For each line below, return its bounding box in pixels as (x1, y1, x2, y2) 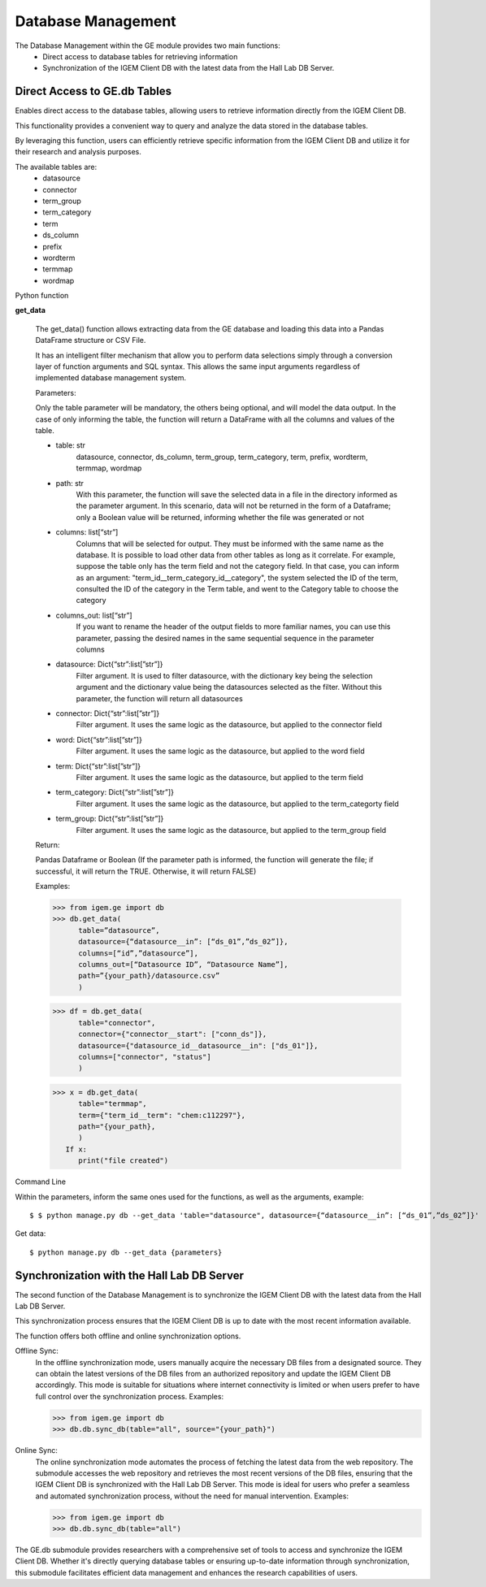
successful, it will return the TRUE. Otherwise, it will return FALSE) (35, 866, 257, 876)
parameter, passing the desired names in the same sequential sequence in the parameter (76, 633, 375, 643)
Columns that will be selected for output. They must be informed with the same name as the (76, 539, 384, 549)
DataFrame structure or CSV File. (35, 336, 146, 345)
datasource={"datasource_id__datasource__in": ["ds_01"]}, (78, 1041, 319, 1050)
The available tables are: (15, 162, 98, 171)
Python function (15, 291, 69, 301)
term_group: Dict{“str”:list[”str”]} (55, 813, 164, 824)
